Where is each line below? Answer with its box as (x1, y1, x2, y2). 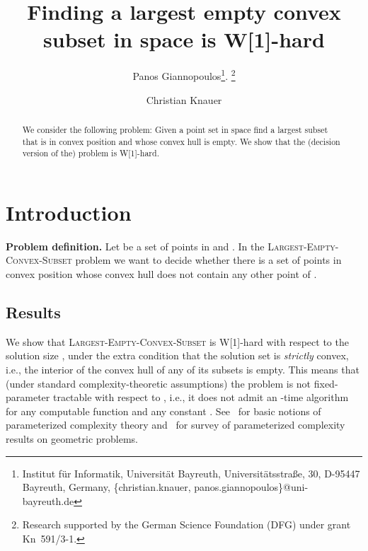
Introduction (6, 197, 132, 226)
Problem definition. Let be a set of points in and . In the (6, 238, 265, 253)
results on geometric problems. (6, 431, 138, 446)
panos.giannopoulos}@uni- (194, 480, 309, 494)
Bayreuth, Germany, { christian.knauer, (22, 480, 191, 494)
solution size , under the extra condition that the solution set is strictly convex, (6, 348, 349, 363)
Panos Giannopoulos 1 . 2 (132, 66, 236, 83)
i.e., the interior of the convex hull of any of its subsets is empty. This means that (6, 362, 360, 377)
